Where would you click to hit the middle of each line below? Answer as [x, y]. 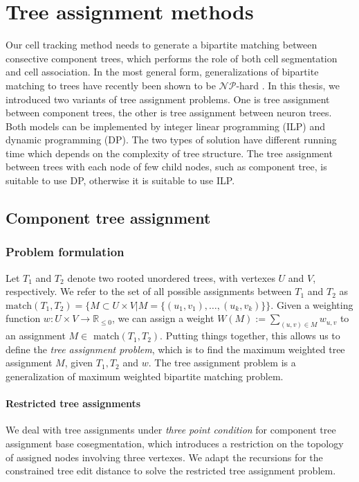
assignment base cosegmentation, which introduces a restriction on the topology [175, 444]
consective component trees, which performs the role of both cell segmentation [172, 58]
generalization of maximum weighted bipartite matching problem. [145, 376]
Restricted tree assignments [73, 403]
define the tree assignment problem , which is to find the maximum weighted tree [175, 349]
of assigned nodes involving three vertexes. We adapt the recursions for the [164, 457]
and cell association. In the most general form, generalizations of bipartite [162, 72]
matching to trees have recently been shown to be [111, 85]
